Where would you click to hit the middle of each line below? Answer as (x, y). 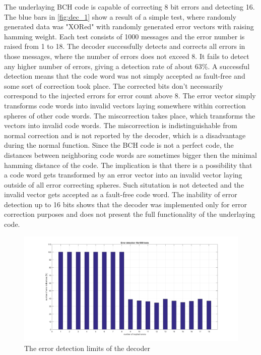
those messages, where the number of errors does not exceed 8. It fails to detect (127, 56)
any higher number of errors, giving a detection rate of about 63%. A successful (127, 66)
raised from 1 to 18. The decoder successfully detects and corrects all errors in (125, 46)
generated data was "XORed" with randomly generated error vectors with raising (129, 26)
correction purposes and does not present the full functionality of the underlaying (130, 214)
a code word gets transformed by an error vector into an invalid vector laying (123, 175)
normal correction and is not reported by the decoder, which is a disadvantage (125, 135)
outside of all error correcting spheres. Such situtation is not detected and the (124, 184)
